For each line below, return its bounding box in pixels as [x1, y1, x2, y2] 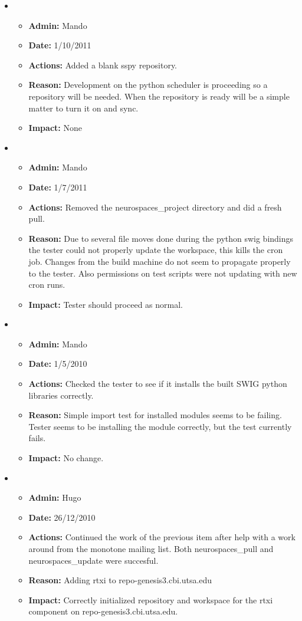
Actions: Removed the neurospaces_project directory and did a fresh [28, 201, 282, 213]
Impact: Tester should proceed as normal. [28, 298, 183, 310]
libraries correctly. [28, 389, 94, 401]
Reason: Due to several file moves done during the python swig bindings [28, 232, 294, 244]
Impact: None [28, 121, 82, 134]
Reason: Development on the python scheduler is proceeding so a [28, 78, 268, 91]
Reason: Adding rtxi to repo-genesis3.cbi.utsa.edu [28, 574, 212, 586]
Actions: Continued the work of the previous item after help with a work [28, 531, 296, 543]
